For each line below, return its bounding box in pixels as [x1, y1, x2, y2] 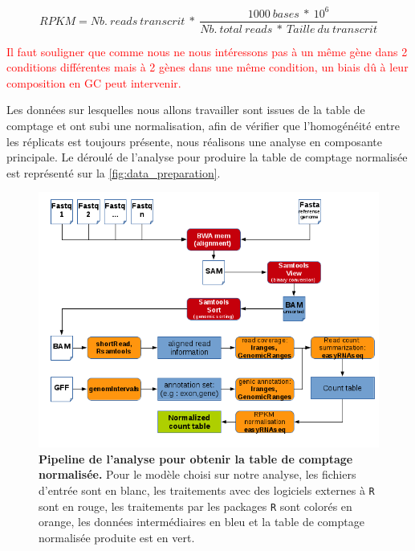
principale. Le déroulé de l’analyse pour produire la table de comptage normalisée [6, 149, 408, 165]
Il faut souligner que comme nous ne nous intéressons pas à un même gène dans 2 [6, 43, 408, 59]
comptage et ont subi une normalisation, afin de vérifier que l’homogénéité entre [6, 116, 400, 133]
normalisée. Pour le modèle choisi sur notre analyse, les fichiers [39, 466, 356, 483]
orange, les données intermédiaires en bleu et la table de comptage [39, 513, 364, 530]
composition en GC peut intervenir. [6, 74, 181, 91]
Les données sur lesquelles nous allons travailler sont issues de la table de [6, 101, 365, 118]
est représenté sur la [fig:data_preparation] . [6, 164, 221, 181]
